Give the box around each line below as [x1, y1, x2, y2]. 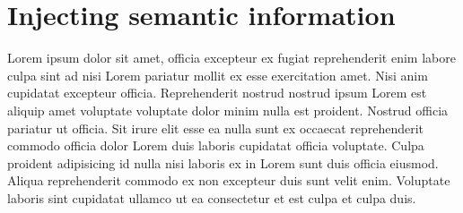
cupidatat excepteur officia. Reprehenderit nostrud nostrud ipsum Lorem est [7, 83, 427, 102]
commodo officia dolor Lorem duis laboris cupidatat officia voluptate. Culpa [7, 136, 424, 155]
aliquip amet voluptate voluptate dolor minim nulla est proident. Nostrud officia [7, 100, 449, 119]
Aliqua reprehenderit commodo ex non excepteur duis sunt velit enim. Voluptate [7, 171, 450, 190]
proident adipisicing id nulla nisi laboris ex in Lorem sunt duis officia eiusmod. [7, 153, 439, 172]
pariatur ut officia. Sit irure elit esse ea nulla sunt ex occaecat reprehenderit [7, 118, 424, 137]
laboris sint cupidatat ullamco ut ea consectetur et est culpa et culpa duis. [7, 188, 416, 207]
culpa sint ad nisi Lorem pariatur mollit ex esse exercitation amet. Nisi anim [7, 65, 428, 84]
